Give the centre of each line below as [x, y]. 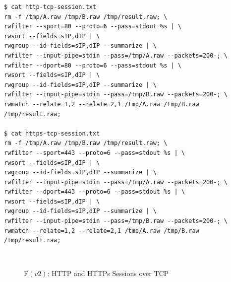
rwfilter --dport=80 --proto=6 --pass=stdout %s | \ [93, 65]
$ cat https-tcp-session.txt [52, 133]
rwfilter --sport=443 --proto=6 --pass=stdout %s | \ [95, 153]
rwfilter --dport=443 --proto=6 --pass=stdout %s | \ [95, 192]
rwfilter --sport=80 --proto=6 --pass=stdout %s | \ [93, 27]
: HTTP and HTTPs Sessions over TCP [108, 273]
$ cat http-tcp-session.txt [50, 7]
